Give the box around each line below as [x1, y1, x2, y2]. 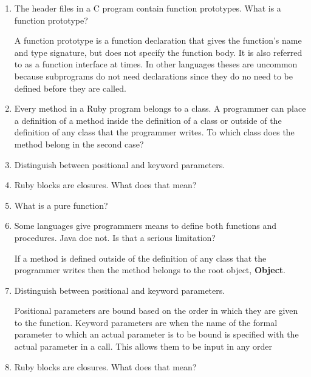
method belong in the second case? [14, 137, 144, 150]
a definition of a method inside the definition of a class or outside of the [14, 114, 282, 126]
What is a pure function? [14, 199, 108, 211]
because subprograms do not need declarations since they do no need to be [14, 69, 293, 82]
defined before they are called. [14, 81, 126, 94]
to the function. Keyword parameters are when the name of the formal [14, 316, 278, 328]
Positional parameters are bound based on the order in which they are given [14, 304, 298, 317]
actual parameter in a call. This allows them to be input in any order [14, 340, 272, 353]
